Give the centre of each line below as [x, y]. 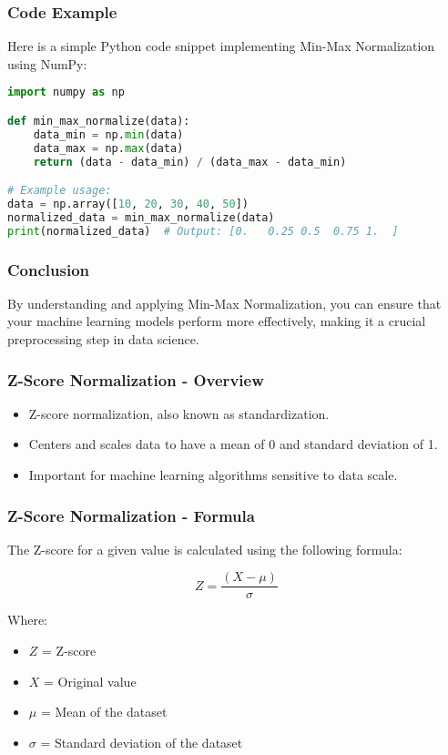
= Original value [90, 681]
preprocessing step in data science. [103, 339]
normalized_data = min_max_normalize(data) [141, 217]
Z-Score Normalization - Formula [131, 515]
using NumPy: [47, 63]
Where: [27, 620]
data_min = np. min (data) [108, 134]
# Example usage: [60, 191]
